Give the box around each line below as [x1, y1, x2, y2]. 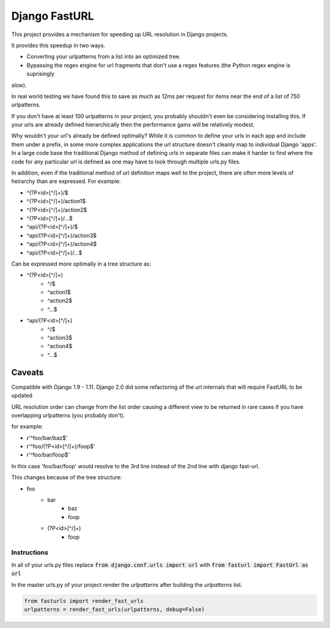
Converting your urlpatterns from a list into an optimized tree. [26, 53, 181, 61]
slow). [11, 81, 27, 89]
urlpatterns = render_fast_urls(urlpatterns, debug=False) [24, 606, 205, 613]
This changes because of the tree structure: [11, 474, 122, 481]
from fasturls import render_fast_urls [24, 597, 144, 604]
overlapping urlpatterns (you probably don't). [11, 411, 125, 419]
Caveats [11, 367, 44, 378]
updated [11, 392, 33, 399]
